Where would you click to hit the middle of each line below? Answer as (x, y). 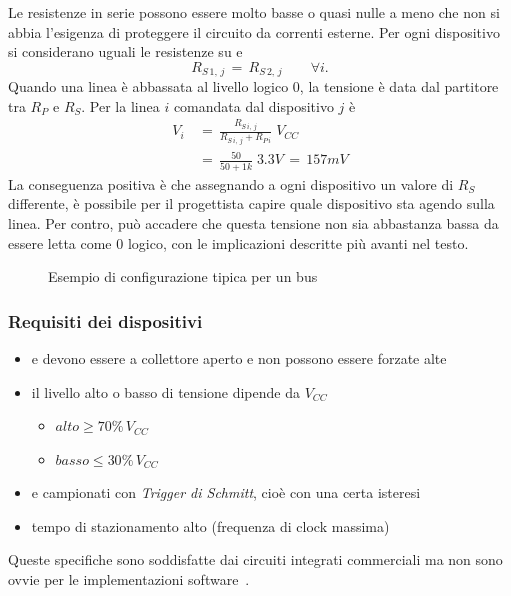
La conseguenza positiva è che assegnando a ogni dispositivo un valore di (231, 183)
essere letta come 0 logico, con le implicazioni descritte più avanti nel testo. (238, 242)
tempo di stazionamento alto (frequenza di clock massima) (210, 525)
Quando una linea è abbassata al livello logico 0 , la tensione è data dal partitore (253, 86)
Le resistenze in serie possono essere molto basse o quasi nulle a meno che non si (254, 12)
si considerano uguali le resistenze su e (125, 51)
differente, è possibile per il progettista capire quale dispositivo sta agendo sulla (251, 203)
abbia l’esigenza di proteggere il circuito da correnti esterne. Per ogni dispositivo (254, 31)
